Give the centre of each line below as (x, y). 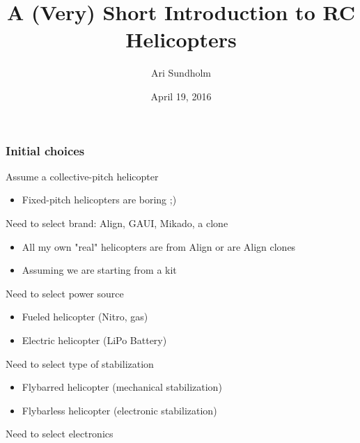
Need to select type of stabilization (80, 363)
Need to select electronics (60, 434)
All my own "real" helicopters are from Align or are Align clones (159, 246)
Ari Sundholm (181, 73)
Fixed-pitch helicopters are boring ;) (99, 200)
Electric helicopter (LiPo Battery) (94, 340)
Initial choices (45, 150)
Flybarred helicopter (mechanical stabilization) (122, 387)
